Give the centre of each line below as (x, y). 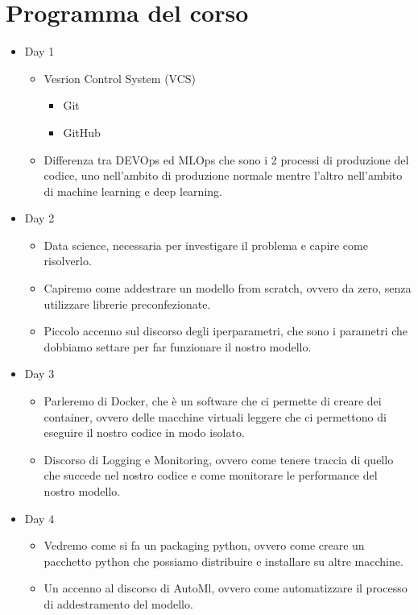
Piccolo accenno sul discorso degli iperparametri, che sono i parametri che (226, 331)
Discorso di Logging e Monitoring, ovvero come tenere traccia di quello (219, 459)
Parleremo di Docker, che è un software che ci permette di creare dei (213, 401)
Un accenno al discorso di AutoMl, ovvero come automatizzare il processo (226, 588)
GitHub (82, 132)
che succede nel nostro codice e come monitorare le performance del (211, 475)
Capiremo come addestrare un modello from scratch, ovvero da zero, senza (228, 288)
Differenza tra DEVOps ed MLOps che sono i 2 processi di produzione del (226, 159)
